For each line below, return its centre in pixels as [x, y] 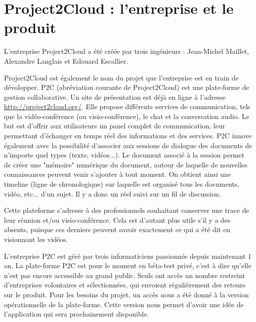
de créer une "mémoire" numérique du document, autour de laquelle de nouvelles [126, 164]
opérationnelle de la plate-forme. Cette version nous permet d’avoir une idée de [124, 304]
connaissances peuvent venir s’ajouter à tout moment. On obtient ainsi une [118, 174]
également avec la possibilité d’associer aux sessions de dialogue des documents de [128, 145]
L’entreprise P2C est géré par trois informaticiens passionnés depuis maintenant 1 [128, 256]
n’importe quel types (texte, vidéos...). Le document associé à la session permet [124, 155]
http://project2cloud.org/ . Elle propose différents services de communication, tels [127, 106]
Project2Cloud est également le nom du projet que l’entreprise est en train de [121, 77]
